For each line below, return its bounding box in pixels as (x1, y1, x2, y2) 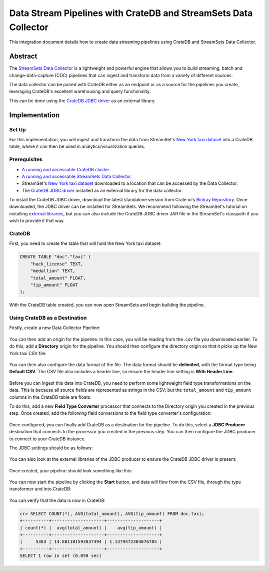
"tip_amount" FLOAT (30, 282, 78, 288)
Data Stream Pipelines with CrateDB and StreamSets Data (9, 8, 253, 19)
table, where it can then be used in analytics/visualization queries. (9, 143, 145, 150)
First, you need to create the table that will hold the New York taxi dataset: (9, 240, 162, 246)
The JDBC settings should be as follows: (9, 445, 93, 451)
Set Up (9, 126, 26, 133)
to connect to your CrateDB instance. (9, 436, 86, 442)
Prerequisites (9, 156, 42, 163)
